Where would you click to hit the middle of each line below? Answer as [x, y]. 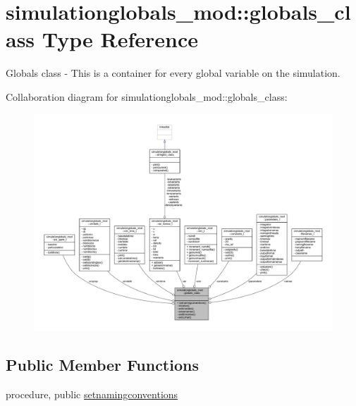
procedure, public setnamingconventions [92, 394]
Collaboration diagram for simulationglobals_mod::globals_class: [147, 96]
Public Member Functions [102, 364]
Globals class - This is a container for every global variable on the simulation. [173, 73]
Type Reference [120, 39]
